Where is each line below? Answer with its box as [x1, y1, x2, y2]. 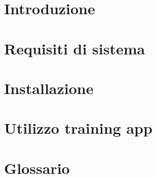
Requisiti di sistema [4, 38, 145, 58]
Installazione [4, 77, 94, 98]
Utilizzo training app [4, 117, 152, 138]
